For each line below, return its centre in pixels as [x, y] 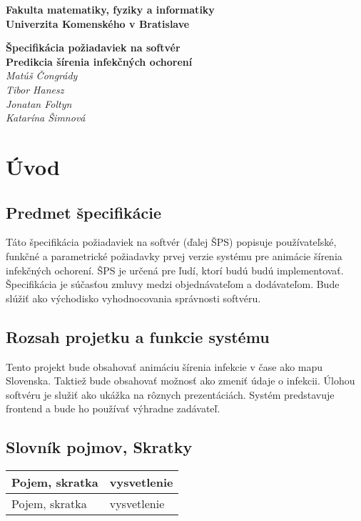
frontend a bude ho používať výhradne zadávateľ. [113, 408]
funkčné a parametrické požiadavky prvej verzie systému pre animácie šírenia [174, 255]
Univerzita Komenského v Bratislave [98, 23]
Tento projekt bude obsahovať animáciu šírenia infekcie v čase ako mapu [164, 366]
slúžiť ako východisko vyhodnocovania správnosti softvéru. [133, 298]
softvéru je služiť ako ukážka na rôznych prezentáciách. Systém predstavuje [170, 394]
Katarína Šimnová [46, 118]
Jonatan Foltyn [39, 103]
